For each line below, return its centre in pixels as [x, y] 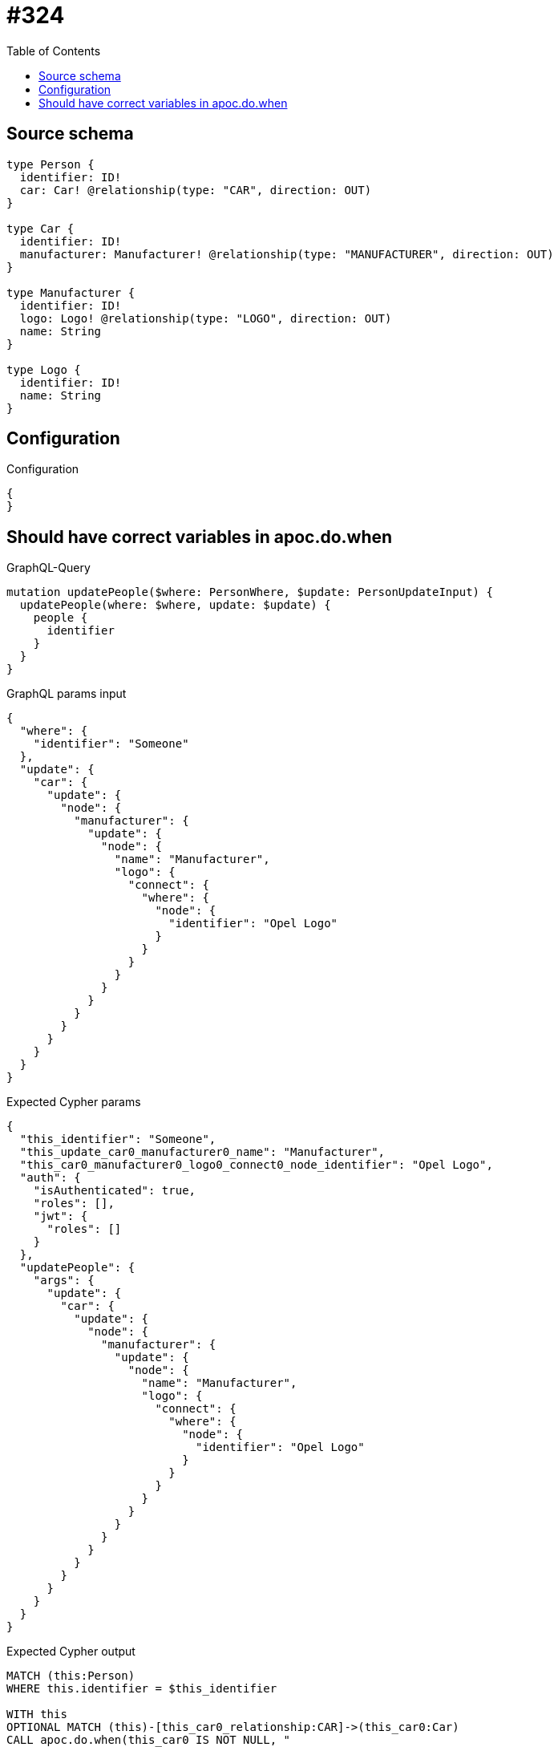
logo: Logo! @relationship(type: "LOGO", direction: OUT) [206, 318]
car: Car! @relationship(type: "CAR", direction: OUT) [196, 190]
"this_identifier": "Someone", [118, 1139]
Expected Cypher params [74, 1102]
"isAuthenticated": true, [115, 1191]
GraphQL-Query [49, 568]
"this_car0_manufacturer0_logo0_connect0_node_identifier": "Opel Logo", [256, 1165]
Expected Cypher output [71, 1652]
